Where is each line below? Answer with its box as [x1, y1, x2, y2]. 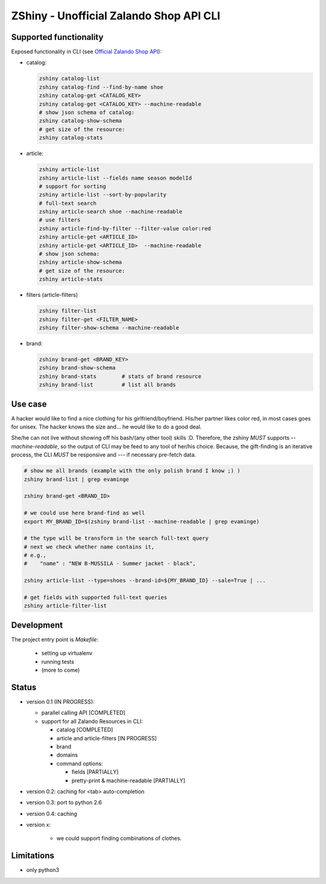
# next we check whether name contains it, [24, 543, 155, 550]
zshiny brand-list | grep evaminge [24, 475, 129, 483]
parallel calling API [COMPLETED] [41, 709, 126, 716]
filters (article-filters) [26, 291, 78, 299]
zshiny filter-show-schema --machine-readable [39, 324, 179, 331]
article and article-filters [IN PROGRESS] [56, 734, 157, 742]
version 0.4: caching [26, 810, 78, 817]
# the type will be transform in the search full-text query [24, 535, 209, 542]
